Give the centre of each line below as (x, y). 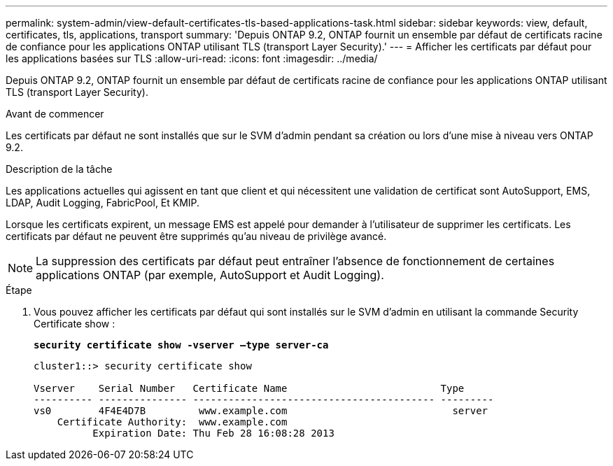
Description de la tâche (59, 169)
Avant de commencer (55, 114)
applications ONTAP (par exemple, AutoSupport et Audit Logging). (210, 275)
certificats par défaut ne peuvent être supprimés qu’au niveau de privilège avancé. (196, 236)
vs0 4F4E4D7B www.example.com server (261, 411)
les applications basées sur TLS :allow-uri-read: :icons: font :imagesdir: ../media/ (192, 58)
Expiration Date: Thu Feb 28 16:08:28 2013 (213, 433)
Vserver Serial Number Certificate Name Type (249, 388)
